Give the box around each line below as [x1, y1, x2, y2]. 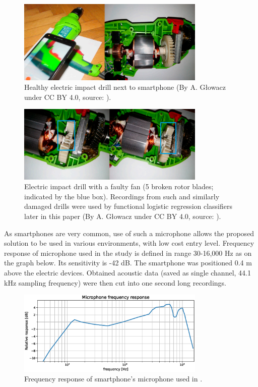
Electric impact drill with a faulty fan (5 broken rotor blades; [24, 181, 214, 192]
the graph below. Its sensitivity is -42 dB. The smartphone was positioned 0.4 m [4, 257, 252, 268]
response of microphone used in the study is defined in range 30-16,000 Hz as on [4, 247, 252, 258]
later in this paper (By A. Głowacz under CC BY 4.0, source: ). [24, 210, 221, 221]
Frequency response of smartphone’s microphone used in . [24, 373, 203, 384]
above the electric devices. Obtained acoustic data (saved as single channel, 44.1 [4, 267, 251, 278]
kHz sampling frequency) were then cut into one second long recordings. [4, 277, 226, 288]
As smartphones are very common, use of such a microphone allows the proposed [4, 228, 254, 238]
